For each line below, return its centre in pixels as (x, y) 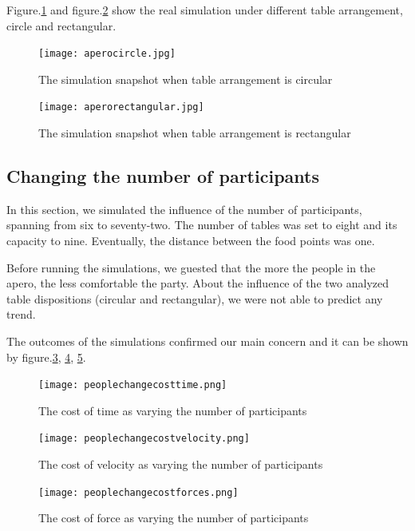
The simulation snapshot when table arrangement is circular (186, 79)
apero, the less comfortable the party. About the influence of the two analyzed (198, 283)
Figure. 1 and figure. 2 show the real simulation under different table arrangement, (205, 10)
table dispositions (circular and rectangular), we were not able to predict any (195, 298)
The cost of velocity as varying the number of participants (181, 464)
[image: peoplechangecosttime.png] (133, 385)
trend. (21, 314)
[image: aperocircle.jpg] (107, 54)
